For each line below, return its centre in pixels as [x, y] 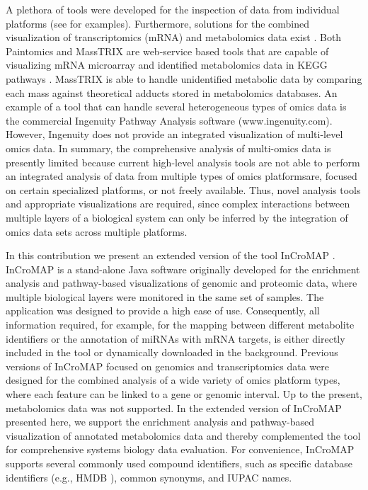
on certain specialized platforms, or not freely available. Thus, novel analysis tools [183, 189]
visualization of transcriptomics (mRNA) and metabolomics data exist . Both [174, 37]
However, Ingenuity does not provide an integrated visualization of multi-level [174, 134]
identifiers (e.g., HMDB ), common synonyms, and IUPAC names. [149, 477]
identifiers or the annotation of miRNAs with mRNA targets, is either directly [176, 338]
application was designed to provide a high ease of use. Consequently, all [163, 310]
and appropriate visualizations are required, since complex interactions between [178, 204]
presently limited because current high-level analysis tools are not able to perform [183, 162]
